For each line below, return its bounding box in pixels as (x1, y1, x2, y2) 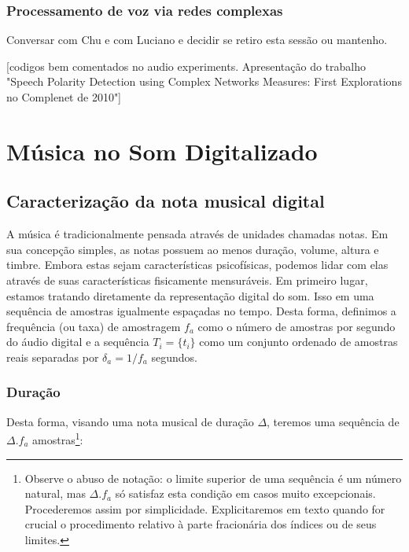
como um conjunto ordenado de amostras (199, 333, 398, 350)
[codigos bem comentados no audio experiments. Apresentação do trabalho (6, 57, 366, 74)
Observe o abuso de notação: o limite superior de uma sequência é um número (24, 469, 402, 486)
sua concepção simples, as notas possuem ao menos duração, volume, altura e (6, 241, 379, 257)
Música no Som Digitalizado (6, 134, 318, 167)
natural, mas (24, 485, 86, 502)
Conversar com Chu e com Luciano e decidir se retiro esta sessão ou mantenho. (6, 31, 388, 48)
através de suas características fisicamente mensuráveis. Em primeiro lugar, (6, 271, 368, 288)
